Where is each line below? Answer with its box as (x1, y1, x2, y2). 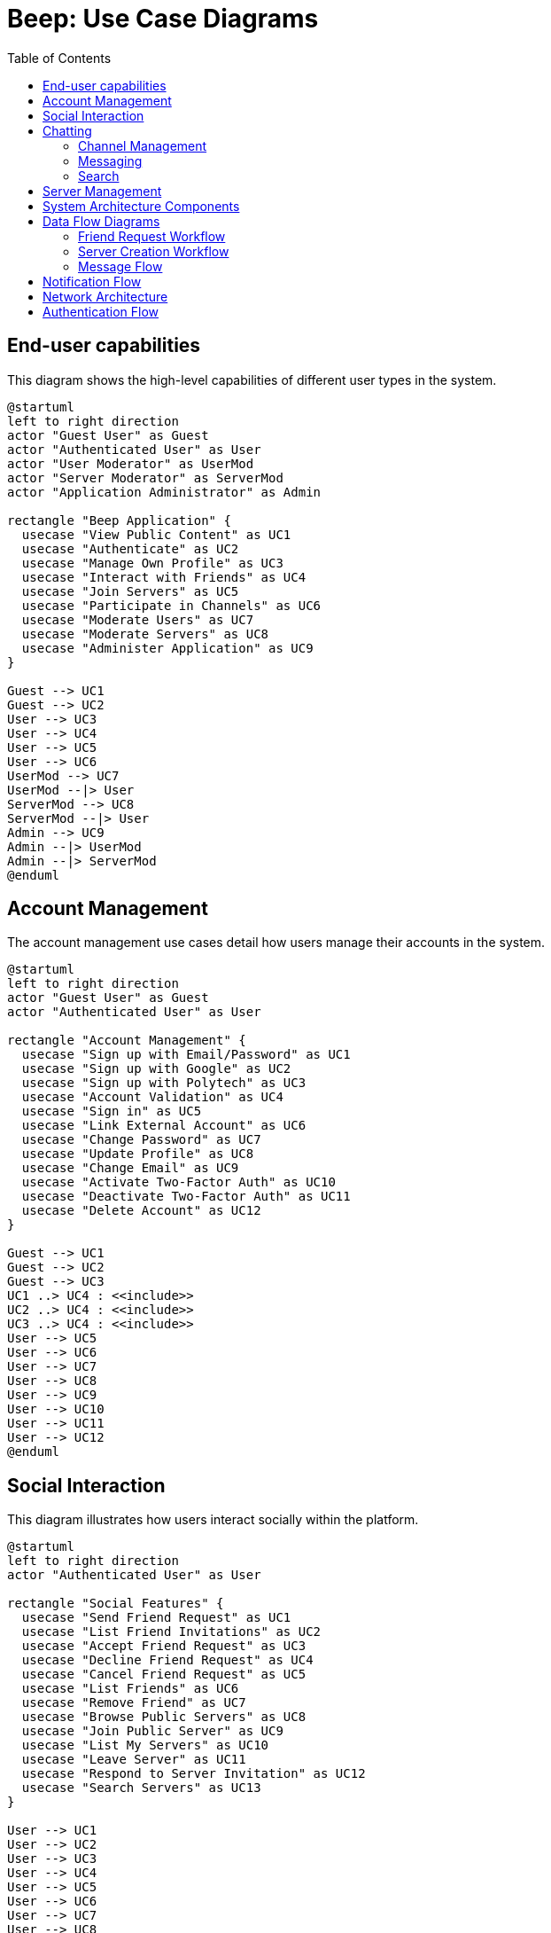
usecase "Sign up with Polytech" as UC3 (21, 1076, 307, 1091)
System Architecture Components (43, 198, 240, 214)
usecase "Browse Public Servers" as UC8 (21, 1710, 307, 1725)
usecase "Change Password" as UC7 (21, 1132, 261, 1147)
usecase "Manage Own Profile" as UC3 (21, 555, 283, 570)
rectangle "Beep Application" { (7, 513, 231, 528)
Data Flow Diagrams (43, 213, 160, 229)
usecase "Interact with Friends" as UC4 (21, 569, 307, 584)
